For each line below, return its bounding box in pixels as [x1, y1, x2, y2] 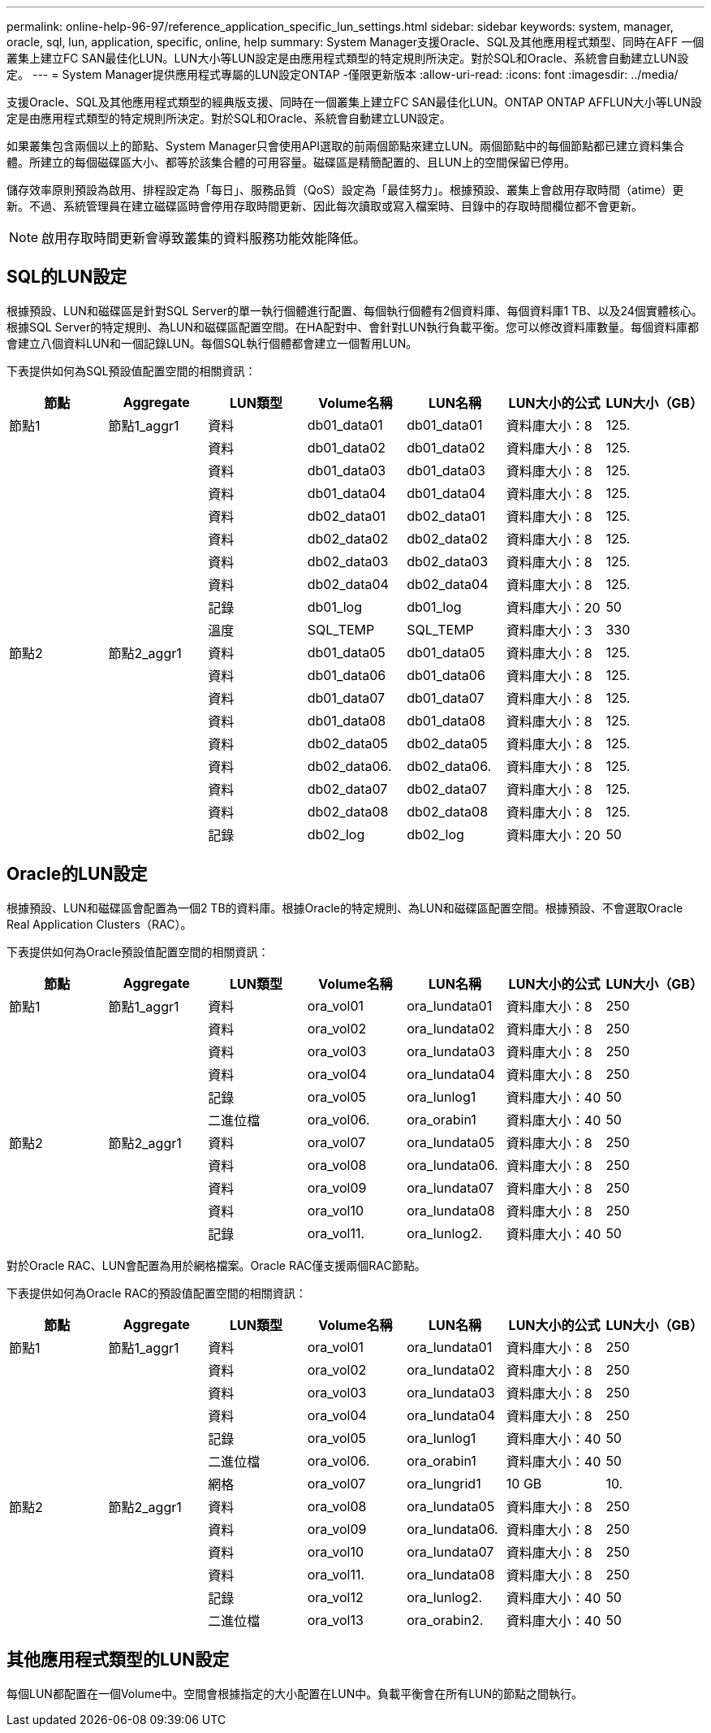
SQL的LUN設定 [6, 266, 127, 288]
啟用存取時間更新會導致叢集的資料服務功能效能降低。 [41, 230, 367, 246]
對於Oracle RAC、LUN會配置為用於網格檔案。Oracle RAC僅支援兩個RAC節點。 [6, 1258, 426, 1272]
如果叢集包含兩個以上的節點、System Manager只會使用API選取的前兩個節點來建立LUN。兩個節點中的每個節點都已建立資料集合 [6, 139, 684, 153]
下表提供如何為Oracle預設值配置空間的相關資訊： [6, 944, 269, 959]
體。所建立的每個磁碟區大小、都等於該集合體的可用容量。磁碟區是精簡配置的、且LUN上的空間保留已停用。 [6, 155, 575, 169]
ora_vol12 [307, 1588, 364, 1605]
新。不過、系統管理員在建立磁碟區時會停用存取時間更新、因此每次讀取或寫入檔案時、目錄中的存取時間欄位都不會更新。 [6, 199, 643, 213]
